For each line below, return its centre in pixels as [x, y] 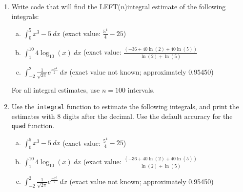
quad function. [33, 125]
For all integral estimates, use [56, 90]
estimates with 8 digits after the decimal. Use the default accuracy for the [122, 116]
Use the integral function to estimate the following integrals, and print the [125, 106]
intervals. [141, 90]
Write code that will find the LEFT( [66, 6]
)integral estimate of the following [175, 6]
